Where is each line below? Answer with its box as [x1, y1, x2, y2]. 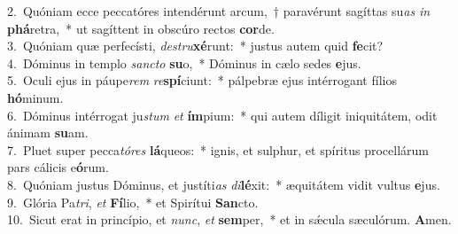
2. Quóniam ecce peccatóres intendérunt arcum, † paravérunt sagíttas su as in [7, 2, 431, 19]
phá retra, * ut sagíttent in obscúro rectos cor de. [7, 19, 275, 37]
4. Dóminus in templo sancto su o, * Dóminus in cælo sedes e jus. [7, 53, 361, 72]
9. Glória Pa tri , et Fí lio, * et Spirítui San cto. [7, 192, 259, 211]
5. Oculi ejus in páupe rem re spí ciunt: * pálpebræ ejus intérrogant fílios [7, 71, 397, 90]
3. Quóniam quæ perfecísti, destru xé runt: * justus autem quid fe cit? [7, 36, 384, 55]
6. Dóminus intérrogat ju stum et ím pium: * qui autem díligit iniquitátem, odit [7, 105, 438, 124]
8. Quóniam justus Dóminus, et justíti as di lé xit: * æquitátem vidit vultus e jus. [7, 175, 440, 193]
